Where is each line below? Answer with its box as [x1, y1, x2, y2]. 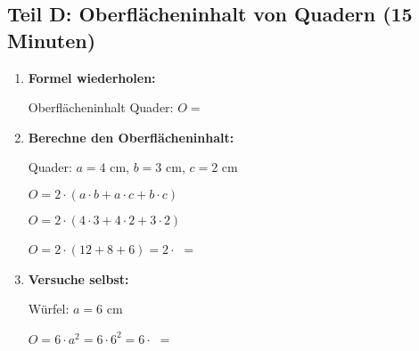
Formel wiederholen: [28, 68, 156, 86]
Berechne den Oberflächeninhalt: [28, 127, 234, 146]
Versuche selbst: [28, 269, 129, 288]
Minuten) [7, 26, 96, 53]
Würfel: [28, 299, 70, 318]
